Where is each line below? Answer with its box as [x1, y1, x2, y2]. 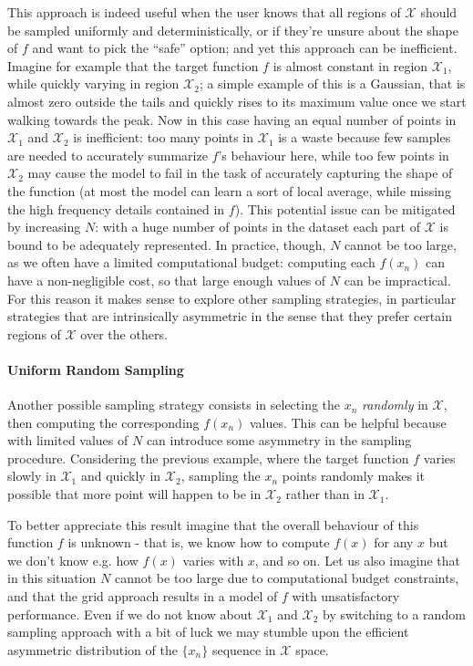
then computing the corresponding [7, 412, 200, 432]
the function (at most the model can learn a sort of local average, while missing [7, 181, 451, 200]
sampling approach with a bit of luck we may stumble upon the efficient [7, 622, 409, 641]
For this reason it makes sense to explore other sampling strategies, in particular [7, 288, 457, 307]
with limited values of [7, 431, 129, 450]
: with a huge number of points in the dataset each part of [95, 217, 421, 236]
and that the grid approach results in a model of [7, 587, 278, 606]
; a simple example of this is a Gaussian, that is [199, 74, 466, 93]
